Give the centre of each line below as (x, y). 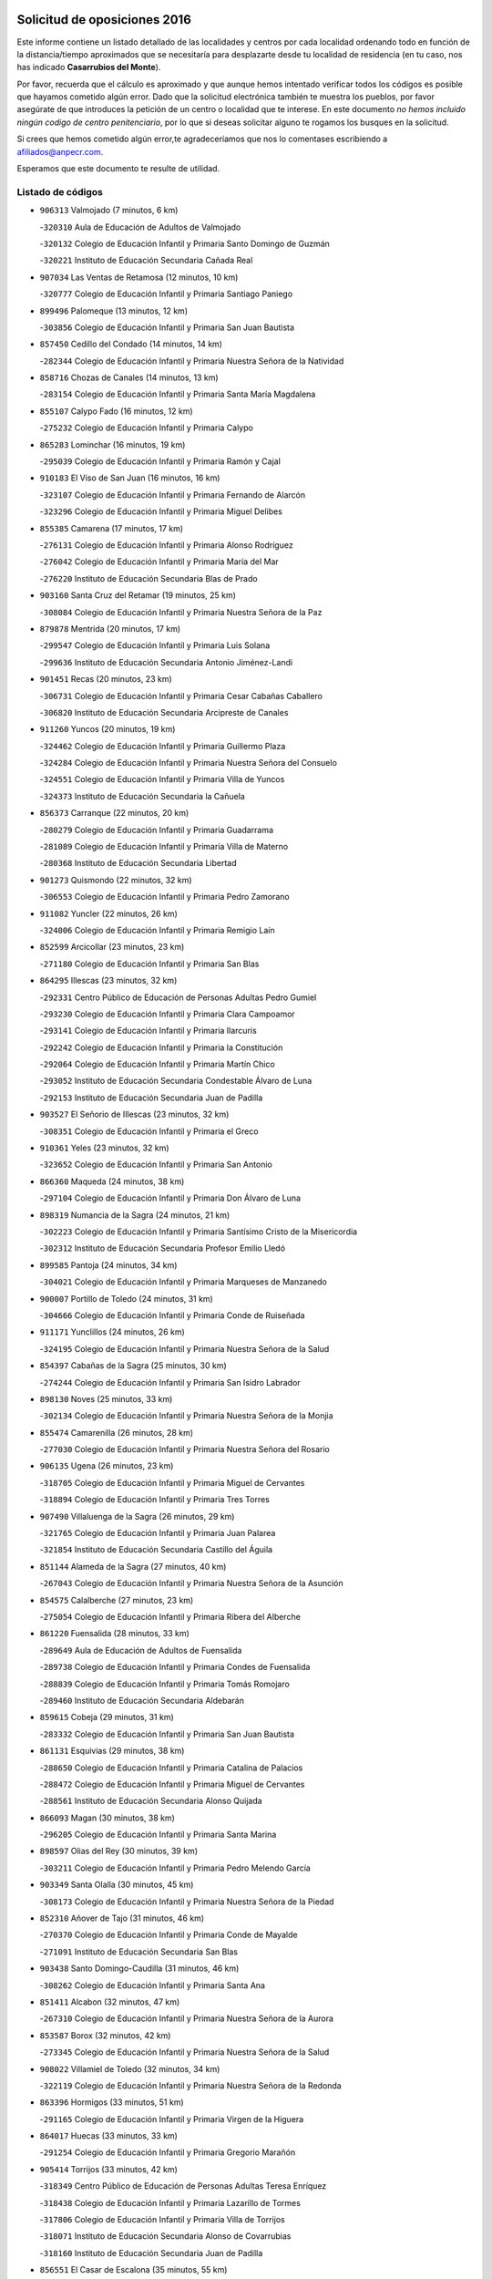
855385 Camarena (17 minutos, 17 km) (112, 528)
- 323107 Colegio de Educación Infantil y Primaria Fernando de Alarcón (173, 495)
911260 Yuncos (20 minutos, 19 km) (108, 729)
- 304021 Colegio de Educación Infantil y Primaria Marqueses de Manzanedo (183, 1282)
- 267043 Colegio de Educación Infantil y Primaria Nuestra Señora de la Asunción (191, 1583)
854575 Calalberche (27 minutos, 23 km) (117, 1600)
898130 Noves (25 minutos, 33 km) (106, 1398)
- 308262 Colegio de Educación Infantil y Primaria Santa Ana (153, 1985)
